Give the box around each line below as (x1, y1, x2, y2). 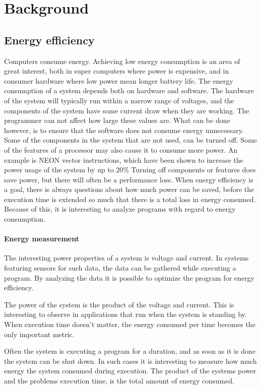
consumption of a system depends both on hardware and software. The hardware (4, 85, 254, 96)
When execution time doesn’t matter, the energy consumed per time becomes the (4, 319, 255, 330)
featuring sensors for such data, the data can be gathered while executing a (4, 263, 236, 273)
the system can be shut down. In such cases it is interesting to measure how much (4, 355, 257, 366)
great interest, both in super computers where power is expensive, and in (4, 66, 229, 76)
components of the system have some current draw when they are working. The (4, 105, 249, 115)
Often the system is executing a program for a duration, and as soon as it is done (4, 346, 255, 356)
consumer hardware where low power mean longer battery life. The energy (4, 75, 233, 86)
